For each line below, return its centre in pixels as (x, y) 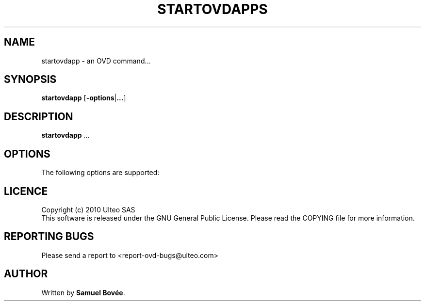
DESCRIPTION (39, 116)
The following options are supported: (100, 173)
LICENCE (26, 191)
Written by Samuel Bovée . (83, 292)
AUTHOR (26, 274)
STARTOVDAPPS (212, 9)
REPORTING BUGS (49, 237)
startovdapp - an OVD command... (96, 61)
